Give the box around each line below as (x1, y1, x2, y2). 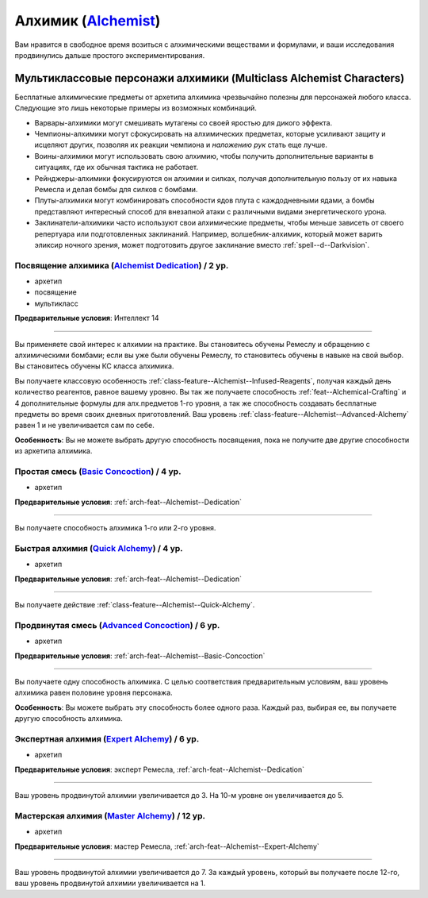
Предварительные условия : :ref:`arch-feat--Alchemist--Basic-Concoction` (14, 651, 266, 661)
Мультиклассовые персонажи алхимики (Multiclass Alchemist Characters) (14, 71, 405, 85)
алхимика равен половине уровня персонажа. (14, 688, 174, 698)
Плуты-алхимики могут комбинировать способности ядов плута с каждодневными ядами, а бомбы (34, 195, 376, 206)
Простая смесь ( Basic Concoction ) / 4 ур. (14, 465, 182, 476)
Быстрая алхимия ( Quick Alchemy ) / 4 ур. (14, 542, 184, 553)
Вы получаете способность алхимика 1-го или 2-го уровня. (14, 523, 216, 533)
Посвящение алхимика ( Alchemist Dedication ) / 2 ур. (14, 260, 229, 271)
